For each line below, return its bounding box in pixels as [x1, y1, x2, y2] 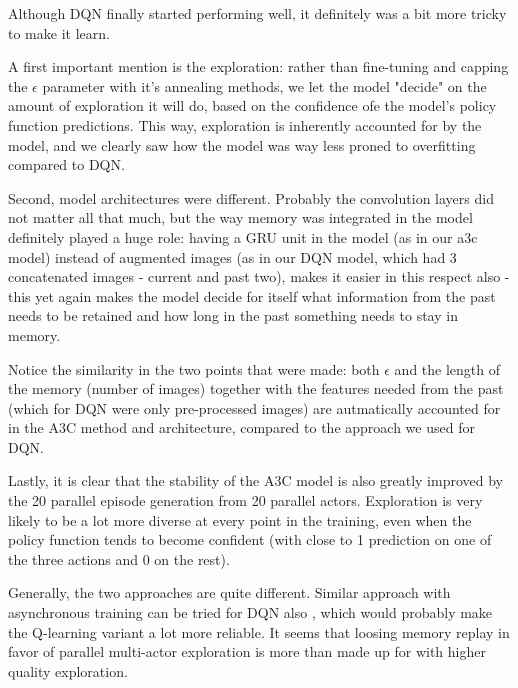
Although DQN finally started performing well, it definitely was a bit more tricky [8, 3, 507, 23]
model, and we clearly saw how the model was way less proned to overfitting [8, 134, 476, 155]
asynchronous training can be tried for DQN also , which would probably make [8, 602, 493, 623]
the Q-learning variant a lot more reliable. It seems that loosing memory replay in [8, 621, 510, 642]
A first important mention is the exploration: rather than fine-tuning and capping [8, 56, 509, 77]
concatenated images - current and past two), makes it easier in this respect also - [8, 266, 510, 287]
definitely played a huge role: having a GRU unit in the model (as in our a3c [8, 226, 478, 247]
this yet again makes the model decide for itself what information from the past [8, 285, 496, 306]
